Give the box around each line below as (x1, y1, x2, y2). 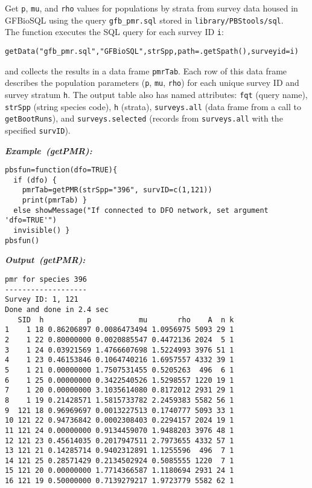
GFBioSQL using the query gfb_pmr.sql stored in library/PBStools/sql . (5, 13, 284, 26)
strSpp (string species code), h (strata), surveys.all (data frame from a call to (5, 100, 301, 112)
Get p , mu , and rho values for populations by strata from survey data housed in (5, 2, 298, 14)
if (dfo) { (13, 175, 57, 184)
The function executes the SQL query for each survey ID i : (5, 25, 224, 38)
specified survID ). (5, 123, 71, 136)
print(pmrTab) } (22, 196, 88, 205)
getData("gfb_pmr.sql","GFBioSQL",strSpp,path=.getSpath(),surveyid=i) (5, 47, 299, 56)
